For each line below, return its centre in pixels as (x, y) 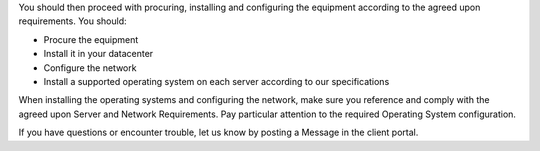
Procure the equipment (91, 39)
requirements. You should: (72, 21)
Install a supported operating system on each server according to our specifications (216, 81)
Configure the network (90, 67)
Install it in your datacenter (98, 54)
